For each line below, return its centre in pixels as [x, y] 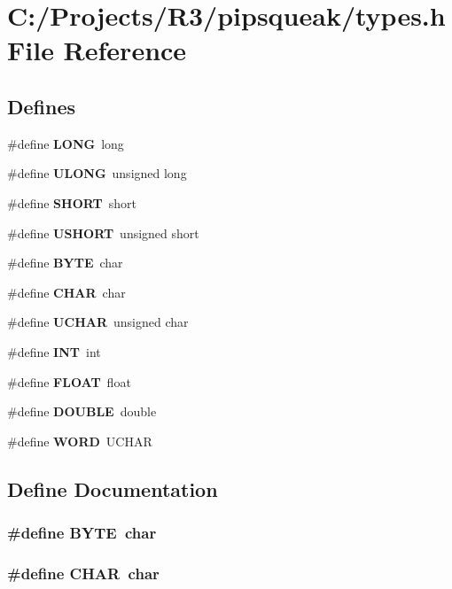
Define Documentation [113, 488]
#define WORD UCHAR [80, 441]
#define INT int [54, 351]
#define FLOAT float [69, 381]
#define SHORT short [72, 202]
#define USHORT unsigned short [103, 232]
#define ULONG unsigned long [97, 173]
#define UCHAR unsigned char [98, 322]
